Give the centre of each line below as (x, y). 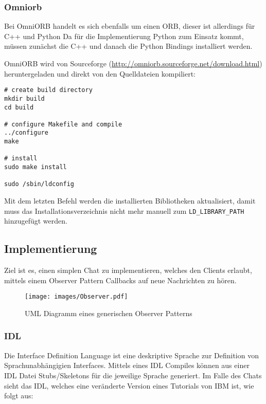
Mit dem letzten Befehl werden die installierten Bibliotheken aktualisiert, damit (130, 201)
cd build (19, 107)
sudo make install (36, 167)
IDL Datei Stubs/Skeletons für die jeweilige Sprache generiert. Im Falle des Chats (133, 375)
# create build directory (48, 90)
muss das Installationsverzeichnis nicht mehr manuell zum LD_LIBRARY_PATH (124, 210)
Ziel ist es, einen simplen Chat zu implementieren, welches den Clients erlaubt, (128, 270)
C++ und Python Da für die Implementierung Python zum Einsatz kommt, (124, 36)
